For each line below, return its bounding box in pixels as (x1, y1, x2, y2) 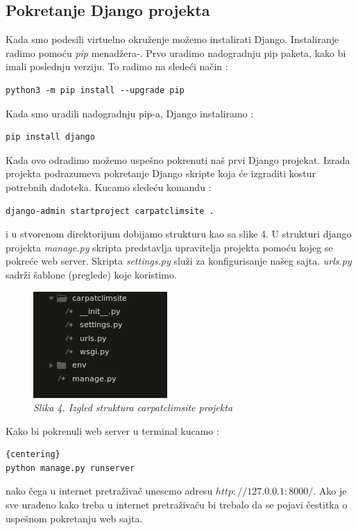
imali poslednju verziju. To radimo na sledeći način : (6, 59, 228, 74)
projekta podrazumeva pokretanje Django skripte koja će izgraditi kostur (6, 166, 316, 181)
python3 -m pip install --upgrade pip (6, 85, 185, 95)
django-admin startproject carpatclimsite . (6, 206, 214, 216)
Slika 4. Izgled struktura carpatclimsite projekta (33, 400, 233, 415)
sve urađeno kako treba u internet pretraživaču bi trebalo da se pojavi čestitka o (6, 497, 348, 512)
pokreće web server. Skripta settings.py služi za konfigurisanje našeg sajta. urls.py (6, 254, 352, 268)
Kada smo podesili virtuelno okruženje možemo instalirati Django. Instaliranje (6, 32, 339, 47)
